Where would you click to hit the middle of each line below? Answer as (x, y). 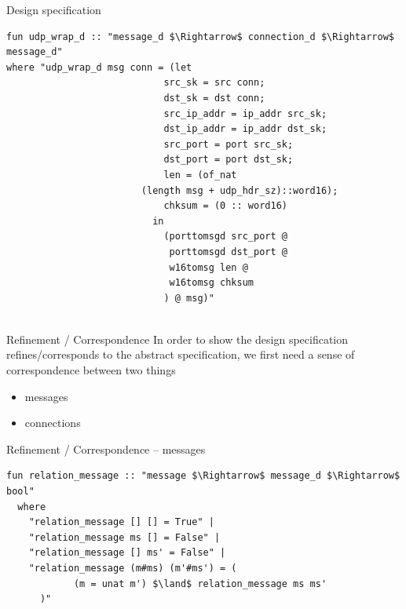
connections (53, 423)
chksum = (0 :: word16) (225, 206)
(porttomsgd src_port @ (225, 237)
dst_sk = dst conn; (214, 98)
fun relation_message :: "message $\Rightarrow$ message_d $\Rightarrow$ (203, 476)
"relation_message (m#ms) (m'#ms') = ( (133, 568)
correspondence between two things (91, 370)
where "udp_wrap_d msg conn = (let (99, 67)
